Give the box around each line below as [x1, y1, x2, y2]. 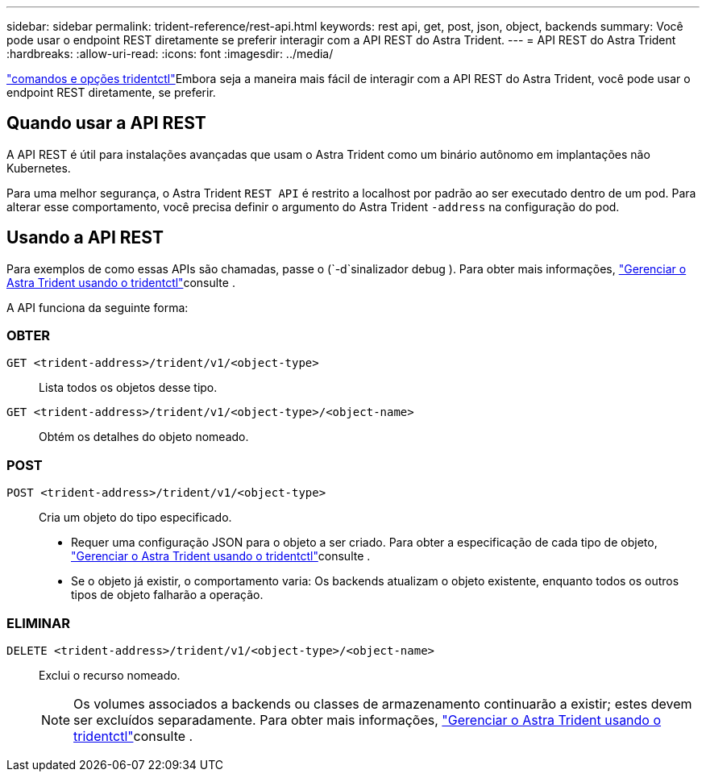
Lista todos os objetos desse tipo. [39, 381, 218, 395]
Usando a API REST [6, 227, 164, 248]
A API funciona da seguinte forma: [6, 300, 189, 314]
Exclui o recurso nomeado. [39, 668, 181, 682]
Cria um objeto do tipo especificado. [39, 510, 232, 525]
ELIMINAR [6, 614, 71, 631]
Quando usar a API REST [6, 113, 206, 134]
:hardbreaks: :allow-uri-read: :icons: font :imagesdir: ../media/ [6, 47, 334, 60]
